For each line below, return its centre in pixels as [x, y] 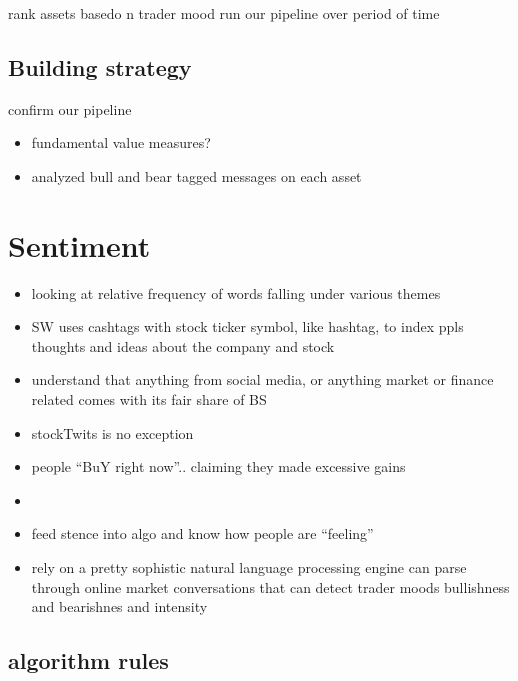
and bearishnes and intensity [119, 606]
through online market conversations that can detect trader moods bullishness [270, 586]
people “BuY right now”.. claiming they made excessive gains [218, 466]
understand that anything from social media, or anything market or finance [262, 379]
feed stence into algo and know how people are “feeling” [202, 533]
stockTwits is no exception [112, 432]
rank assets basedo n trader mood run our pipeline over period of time [224, 13]
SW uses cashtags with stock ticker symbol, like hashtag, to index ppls [247, 326]
